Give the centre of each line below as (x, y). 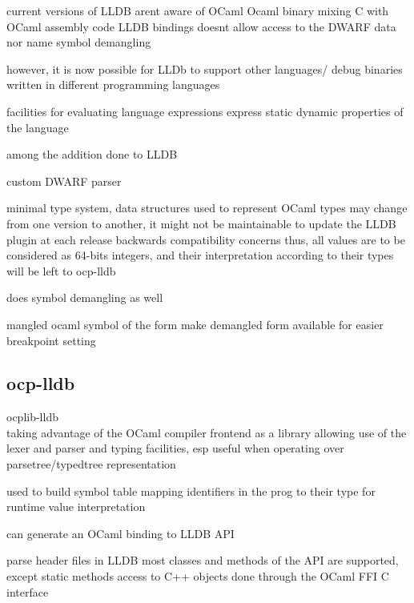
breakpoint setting (51, 340)
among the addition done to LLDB (92, 154)
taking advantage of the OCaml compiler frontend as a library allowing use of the (207, 432)
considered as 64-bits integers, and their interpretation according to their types (200, 255)
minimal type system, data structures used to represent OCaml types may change (207, 208)
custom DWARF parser (64, 181)
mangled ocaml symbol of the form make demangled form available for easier (195, 324)
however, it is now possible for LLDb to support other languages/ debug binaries (205, 68)
